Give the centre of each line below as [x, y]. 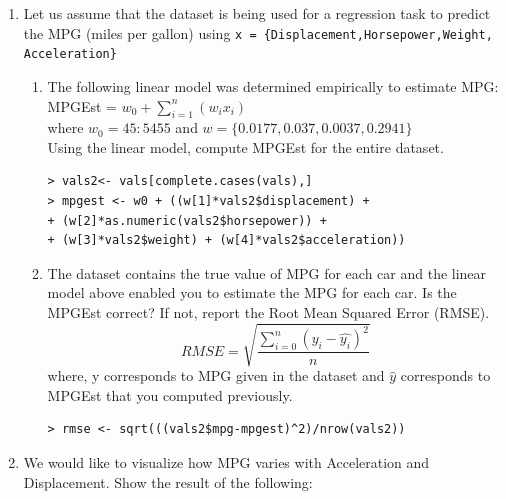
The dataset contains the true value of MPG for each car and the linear [267, 272]
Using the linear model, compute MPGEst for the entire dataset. [245, 146]
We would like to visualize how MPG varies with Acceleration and [226, 461]
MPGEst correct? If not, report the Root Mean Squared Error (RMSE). [268, 312]
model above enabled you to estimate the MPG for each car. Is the [252, 292]
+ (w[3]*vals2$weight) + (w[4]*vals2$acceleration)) [226, 240]
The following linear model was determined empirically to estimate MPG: [273, 85]
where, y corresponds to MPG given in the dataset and [216, 375]
